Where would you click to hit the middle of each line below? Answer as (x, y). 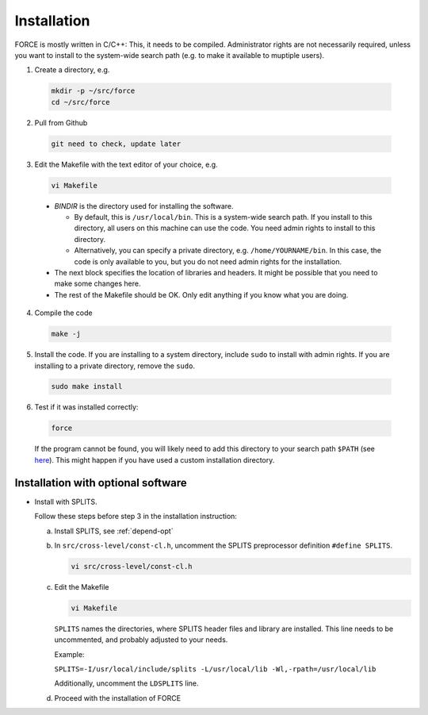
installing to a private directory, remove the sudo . (115, 366)
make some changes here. (97, 284)
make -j (66, 334)
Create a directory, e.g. (72, 70)
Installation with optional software (101, 483)
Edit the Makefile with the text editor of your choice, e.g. (126, 164)
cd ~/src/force (80, 102)
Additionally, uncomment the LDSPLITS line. (126, 683)
